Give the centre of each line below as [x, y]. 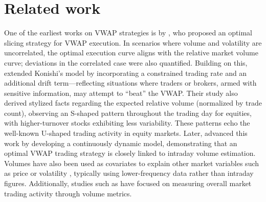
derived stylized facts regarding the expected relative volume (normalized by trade [133, 103]
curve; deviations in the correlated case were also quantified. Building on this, [126, 62]
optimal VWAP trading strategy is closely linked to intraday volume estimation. [130, 153]
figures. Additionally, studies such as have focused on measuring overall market [128, 183]
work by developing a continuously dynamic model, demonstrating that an [121, 143]
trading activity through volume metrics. [68, 193]
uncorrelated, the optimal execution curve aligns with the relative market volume [131, 53]
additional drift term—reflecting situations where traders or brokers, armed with [130, 83]
